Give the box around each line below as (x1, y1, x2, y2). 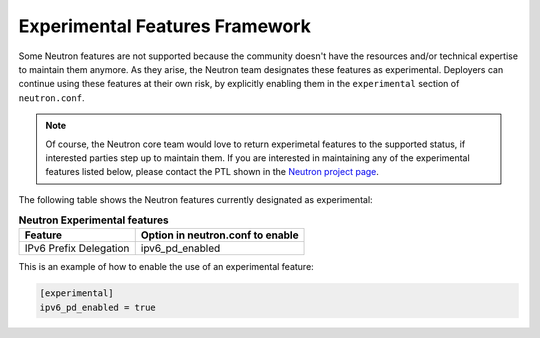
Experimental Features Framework (18, 15, 312, 37)
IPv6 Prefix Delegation (24, 241, 130, 255)
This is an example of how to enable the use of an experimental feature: (18, 261, 314, 273)
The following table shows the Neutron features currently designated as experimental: (18, 193, 374, 205)
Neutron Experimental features (18, 213, 169, 227)
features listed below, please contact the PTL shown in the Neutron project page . (45, 166, 380, 178)
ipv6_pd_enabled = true (39, 301, 157, 313)
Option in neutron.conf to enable (140, 228, 299, 242)
